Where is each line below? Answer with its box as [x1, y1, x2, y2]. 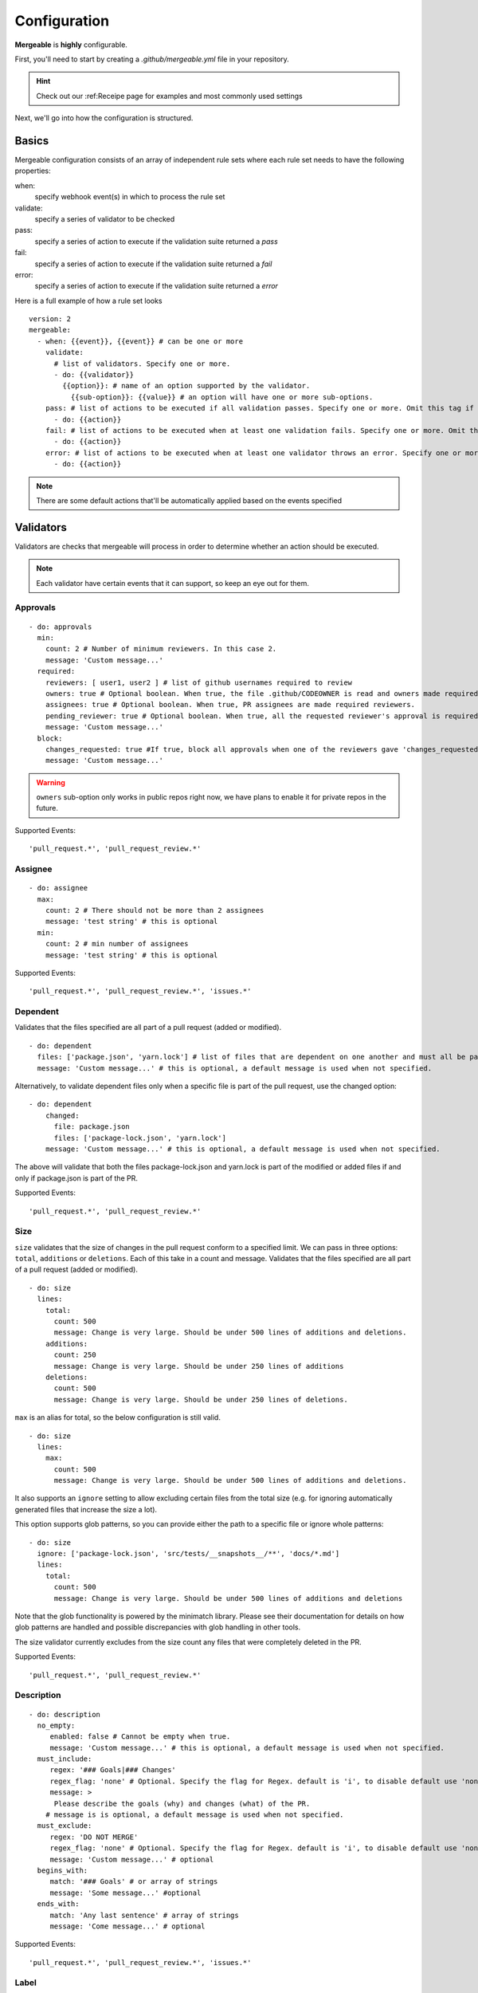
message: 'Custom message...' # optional [49, 1854, 214, 1864]
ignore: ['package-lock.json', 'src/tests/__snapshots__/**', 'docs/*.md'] [37, 1549, 340, 1559]
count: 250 [53, 1350, 96, 1359]
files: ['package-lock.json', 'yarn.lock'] [53, 1133, 227, 1142]
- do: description [29, 1710, 101, 1719]
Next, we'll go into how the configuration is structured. [14, 113, 194, 123]
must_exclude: [37, 1822, 92, 1830]
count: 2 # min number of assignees [45, 939, 189, 949]
